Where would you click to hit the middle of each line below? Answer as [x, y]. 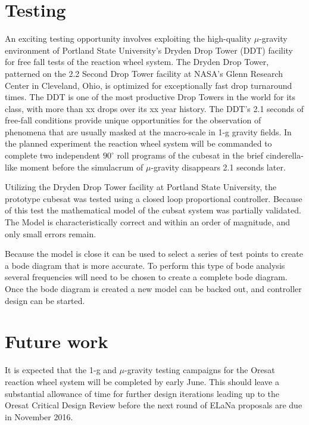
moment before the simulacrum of [82, 167]
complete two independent [53, 155]
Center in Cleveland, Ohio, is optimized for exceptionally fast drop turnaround [149, 85]
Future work [57, 341]
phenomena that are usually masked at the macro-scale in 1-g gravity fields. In [148, 131]
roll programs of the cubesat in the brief [190, 155]
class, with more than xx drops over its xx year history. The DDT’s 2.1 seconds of [154, 108]
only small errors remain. [51, 233]
